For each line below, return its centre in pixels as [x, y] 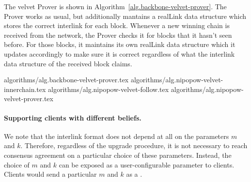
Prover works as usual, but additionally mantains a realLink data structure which [125, 16]
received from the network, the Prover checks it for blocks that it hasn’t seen [118, 35]
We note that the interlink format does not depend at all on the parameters [117, 136]
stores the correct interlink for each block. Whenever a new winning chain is [117, 25]
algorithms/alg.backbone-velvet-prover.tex [66, 80]
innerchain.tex [25, 89]
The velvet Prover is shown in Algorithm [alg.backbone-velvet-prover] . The [115, 6]
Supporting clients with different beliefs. [73, 117]
